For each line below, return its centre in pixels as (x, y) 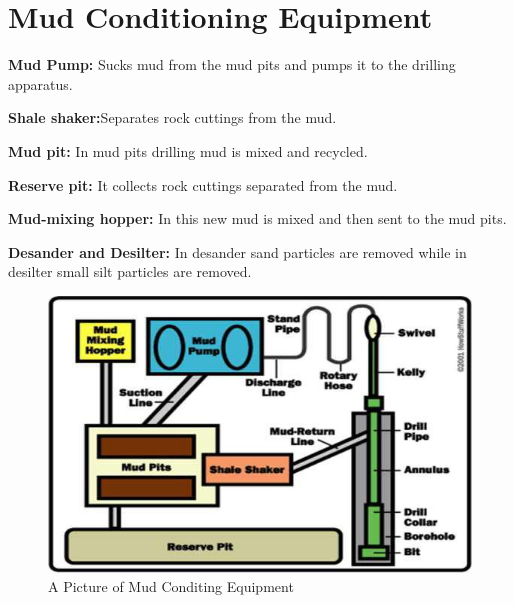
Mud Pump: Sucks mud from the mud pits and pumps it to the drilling (232, 64)
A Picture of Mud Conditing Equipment (171, 586)
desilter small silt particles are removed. (130, 271)
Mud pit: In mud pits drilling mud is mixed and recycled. (188, 150)
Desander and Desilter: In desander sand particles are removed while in (237, 251)
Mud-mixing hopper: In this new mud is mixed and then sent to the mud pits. (257, 218)
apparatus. (40, 83)
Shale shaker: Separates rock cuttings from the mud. (172, 117)
